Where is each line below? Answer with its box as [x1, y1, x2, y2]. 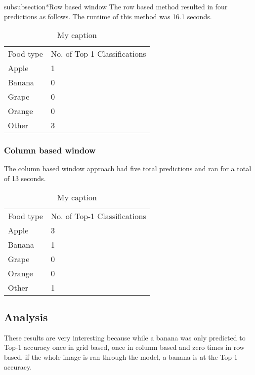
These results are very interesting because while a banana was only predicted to [4, 332, 246, 342]
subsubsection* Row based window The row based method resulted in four [4, 1, 228, 11]
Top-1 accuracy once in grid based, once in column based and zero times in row [4, 342, 245, 352]
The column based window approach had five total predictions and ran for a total [4, 163, 252, 174]
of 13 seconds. [4, 173, 46, 183]
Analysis [4, 309, 48, 324]
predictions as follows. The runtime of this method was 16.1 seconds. [4, 11, 212, 21]
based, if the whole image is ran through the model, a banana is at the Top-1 [4, 351, 238, 362]
